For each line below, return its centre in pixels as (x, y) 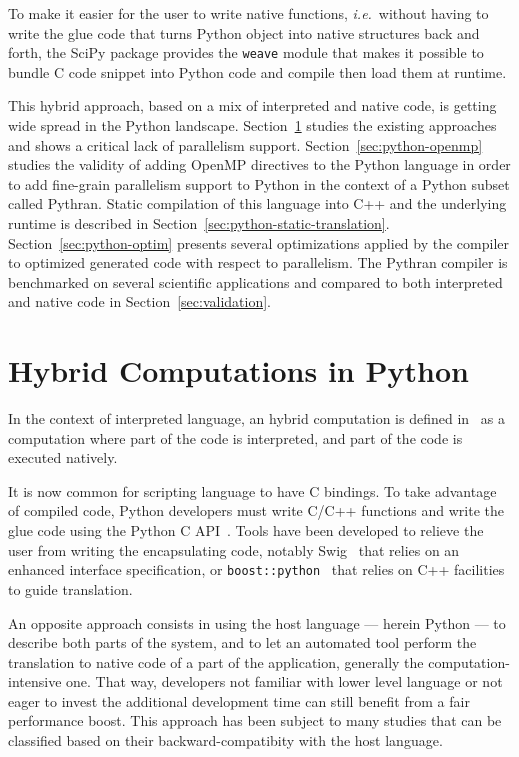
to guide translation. (70, 588)
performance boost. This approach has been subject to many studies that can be (255, 720)
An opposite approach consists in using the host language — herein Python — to (257, 622)
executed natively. (63, 457)
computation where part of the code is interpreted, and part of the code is (235, 437)
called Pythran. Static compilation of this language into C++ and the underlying (257, 203)
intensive (35, 681)
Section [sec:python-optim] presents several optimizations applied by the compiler (259, 242)
